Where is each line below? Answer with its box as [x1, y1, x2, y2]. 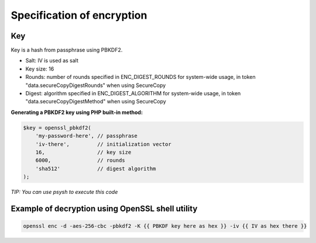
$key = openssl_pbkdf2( [23, 124, 92, 131]
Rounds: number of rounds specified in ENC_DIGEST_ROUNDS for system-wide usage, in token [25, 74, 256, 81]
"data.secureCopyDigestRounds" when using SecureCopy [25, 82, 166, 89]
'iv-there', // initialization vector [35, 141, 172, 147]
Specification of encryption [11, 9, 147, 22]
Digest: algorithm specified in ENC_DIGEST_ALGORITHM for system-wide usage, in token [25, 90, 241, 97]
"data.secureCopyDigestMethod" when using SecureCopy [25, 98, 166, 105]
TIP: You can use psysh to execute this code [11, 189, 118, 196]
